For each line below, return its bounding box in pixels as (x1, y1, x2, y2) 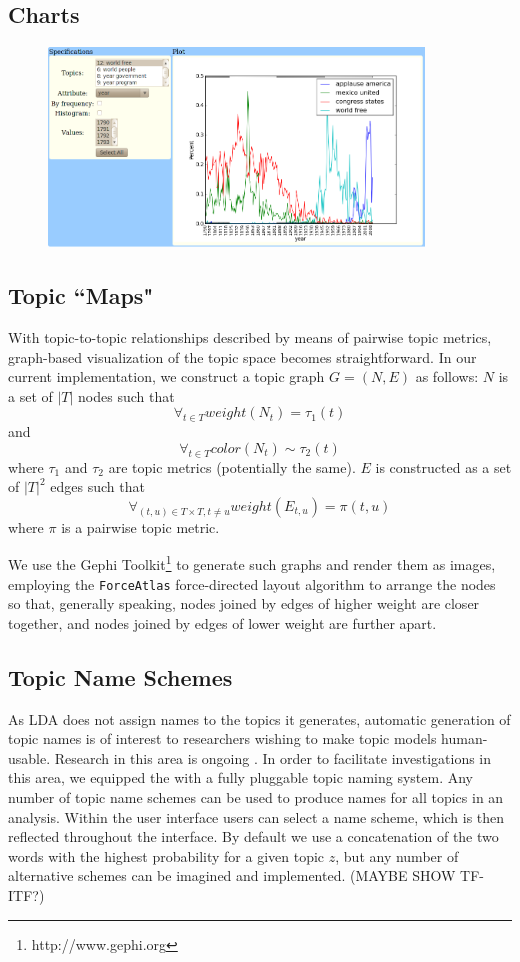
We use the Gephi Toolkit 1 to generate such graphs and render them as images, (8, 551, 496, 574)
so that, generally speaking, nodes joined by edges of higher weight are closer (8, 593, 480, 614)
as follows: (415, 366, 479, 387)
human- (441, 728, 488, 749)
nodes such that (78, 385, 175, 406)
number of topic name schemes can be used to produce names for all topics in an (8, 787, 504, 808)
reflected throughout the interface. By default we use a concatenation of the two (8, 826, 499, 847)
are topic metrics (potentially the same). (108, 456, 356, 477)
